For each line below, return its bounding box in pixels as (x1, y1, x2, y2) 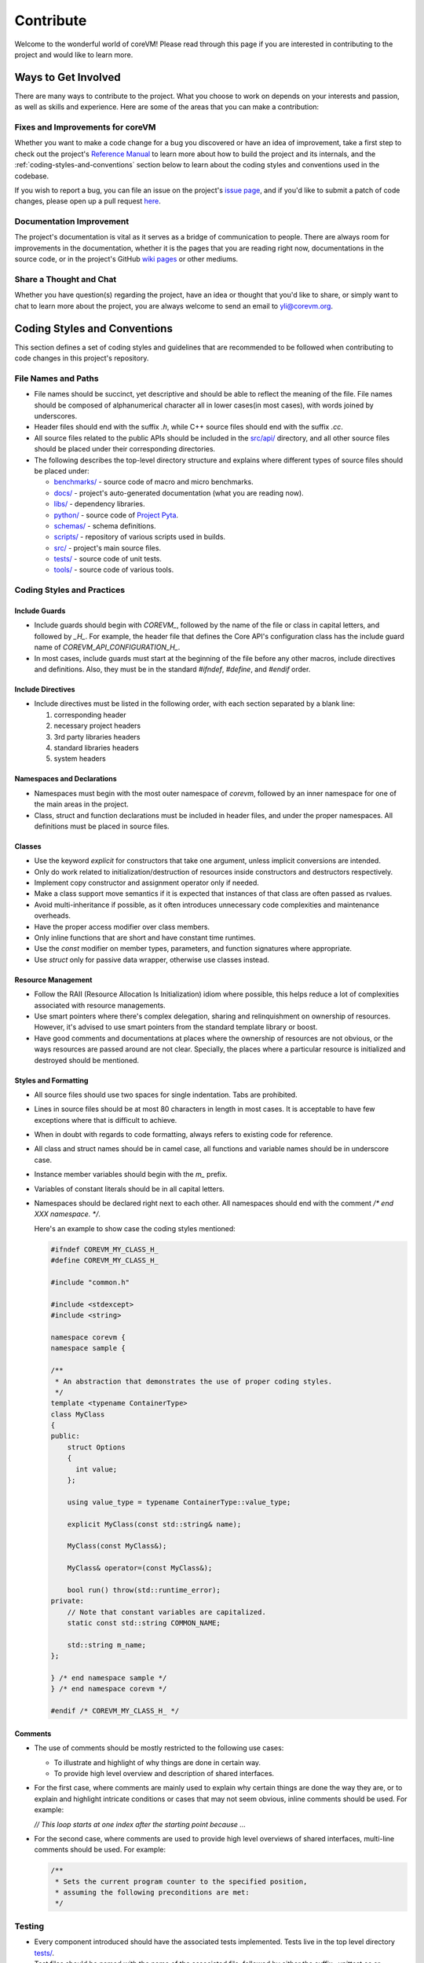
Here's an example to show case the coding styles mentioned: (34, 1223, 236, 1233)
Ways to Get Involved (14, 71, 121, 84)
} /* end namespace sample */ (50, 1673, 167, 1683)
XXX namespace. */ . (34, 1209, 101, 1219)
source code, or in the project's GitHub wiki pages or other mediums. (14, 254, 239, 264)
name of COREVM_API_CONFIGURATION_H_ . (34, 642, 181, 652)
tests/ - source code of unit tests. (53, 554, 163, 564)
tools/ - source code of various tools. (53, 565, 174, 575)
